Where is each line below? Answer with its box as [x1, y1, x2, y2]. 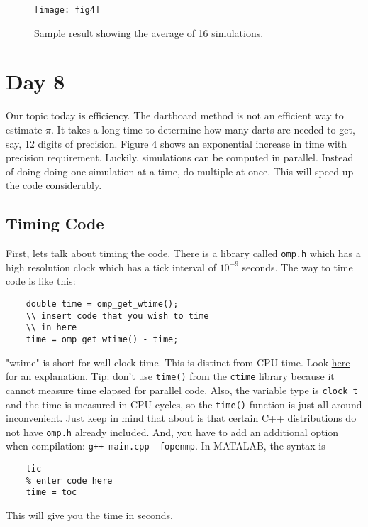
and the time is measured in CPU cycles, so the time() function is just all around [6, 396, 362, 411]
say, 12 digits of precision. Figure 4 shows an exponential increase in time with [6, 136, 347, 151]
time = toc [26, 487, 77, 498]
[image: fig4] [34, 5, 101, 15]
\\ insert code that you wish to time [26, 310, 209, 321]
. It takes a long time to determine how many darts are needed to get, [51, 121, 355, 136]
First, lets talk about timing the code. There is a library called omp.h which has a [6, 246, 361, 261]
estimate [6, 121, 43, 136]
